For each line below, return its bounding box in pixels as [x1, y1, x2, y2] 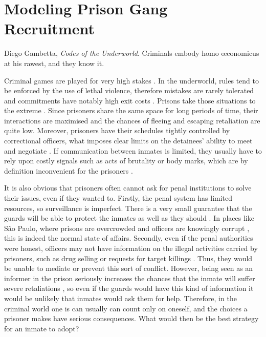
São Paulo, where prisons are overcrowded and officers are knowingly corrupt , [4, 222, 250, 233]
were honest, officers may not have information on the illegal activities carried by [4, 243, 258, 253]
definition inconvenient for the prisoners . [4, 165, 133, 176]
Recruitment [4, 18, 95, 39]
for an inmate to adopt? [4, 323, 79, 333]
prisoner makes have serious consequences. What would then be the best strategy [4, 313, 259, 324]
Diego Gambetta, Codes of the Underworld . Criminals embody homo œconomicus [4, 48, 259, 58]
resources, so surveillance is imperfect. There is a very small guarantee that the [4, 202, 252, 213]
